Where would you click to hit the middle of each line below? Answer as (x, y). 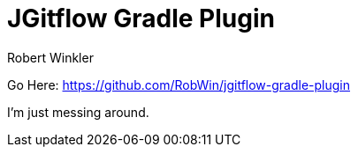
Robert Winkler (50, 57)
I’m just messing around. (78, 112)
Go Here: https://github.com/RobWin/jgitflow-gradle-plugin (179, 84)
